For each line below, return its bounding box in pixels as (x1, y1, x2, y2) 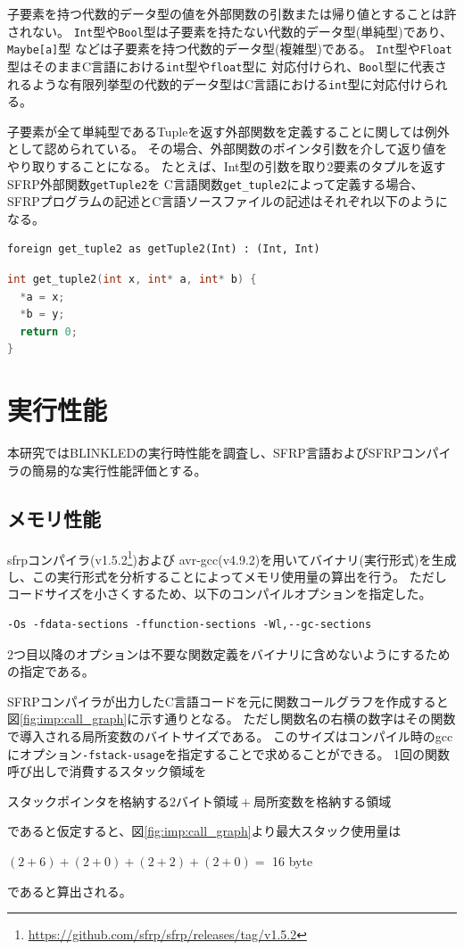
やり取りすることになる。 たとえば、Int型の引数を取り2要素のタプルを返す (7, 157, 446, 175)
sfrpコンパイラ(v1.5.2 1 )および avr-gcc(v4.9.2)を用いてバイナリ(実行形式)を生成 (7, 547, 457, 568)
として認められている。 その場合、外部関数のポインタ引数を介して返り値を (7, 139, 448, 158)
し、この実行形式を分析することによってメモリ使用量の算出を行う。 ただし (7, 566, 447, 585)
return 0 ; (20, 325, 78, 338)
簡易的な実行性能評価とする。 (31, 460, 207, 479)
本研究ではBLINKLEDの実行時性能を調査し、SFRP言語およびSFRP (7, 443, 402, 462)
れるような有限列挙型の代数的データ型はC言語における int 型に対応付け (7, 74, 423, 93)
